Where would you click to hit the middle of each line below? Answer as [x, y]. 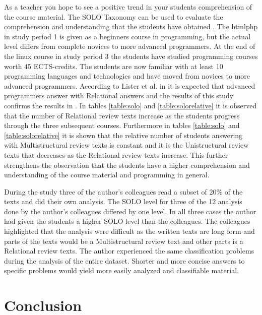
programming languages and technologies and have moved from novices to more [127, 76]
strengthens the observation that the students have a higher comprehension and [127, 165]
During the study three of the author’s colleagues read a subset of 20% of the [123, 191]
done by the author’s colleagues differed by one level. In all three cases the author [130, 211]
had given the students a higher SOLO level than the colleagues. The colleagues [127, 221]
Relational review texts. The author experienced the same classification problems [129, 251]
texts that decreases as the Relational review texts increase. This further [116, 154]
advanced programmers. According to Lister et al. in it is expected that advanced [130, 85]
